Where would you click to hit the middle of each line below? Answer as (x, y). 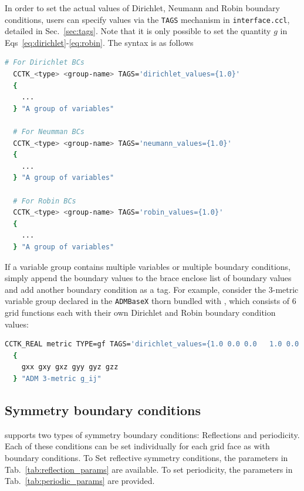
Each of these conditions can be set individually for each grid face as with (137, 446)
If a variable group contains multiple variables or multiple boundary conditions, (148, 266)
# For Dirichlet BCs (45, 63)
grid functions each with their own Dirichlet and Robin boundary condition (140, 312)
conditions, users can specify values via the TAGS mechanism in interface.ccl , (147, 19)
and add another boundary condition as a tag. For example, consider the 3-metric (152, 289)
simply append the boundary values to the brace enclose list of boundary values (148, 278)
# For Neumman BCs (49, 132)
